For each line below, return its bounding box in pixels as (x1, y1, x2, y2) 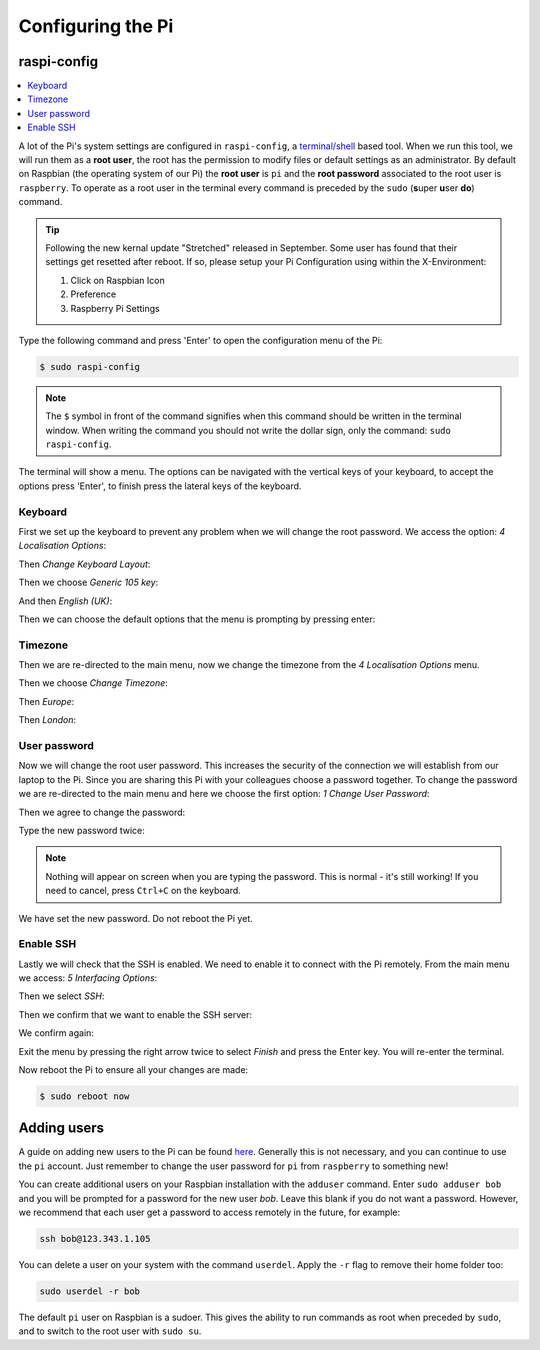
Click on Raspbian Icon (70, 274, 165, 286)
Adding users (18, 1120, 105, 1137)
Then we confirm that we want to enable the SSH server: (18, 1008, 253, 1020)
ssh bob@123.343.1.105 (39, 1233, 151, 1245)
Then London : (18, 714, 77, 726)
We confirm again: (18, 1027, 95, 1039)
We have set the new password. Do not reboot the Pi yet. (18, 912, 254, 924)
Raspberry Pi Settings (70, 302, 160, 314)
